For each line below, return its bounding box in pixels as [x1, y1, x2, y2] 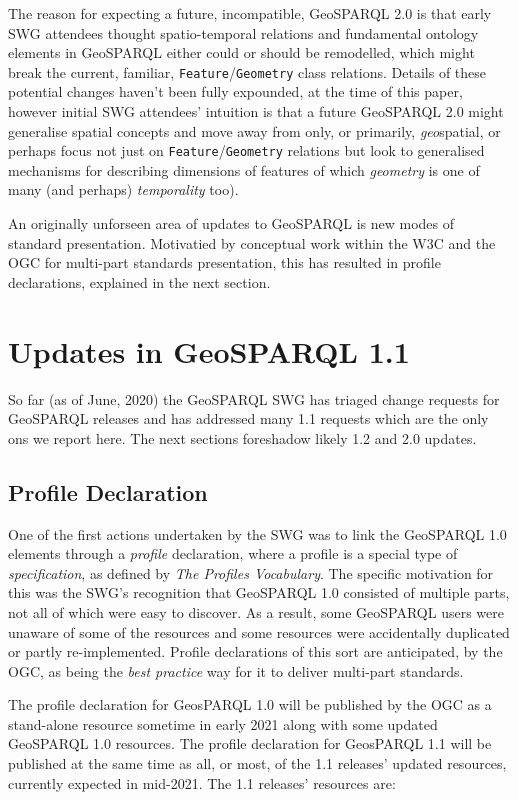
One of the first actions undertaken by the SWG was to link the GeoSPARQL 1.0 [8, 523, 507, 544]
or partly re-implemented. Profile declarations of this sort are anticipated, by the [8, 641, 503, 662]
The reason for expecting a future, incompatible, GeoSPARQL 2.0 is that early [8, 3, 492, 23]
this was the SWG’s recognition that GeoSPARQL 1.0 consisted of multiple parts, [8, 582, 510, 603]
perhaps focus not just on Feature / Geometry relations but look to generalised [8, 140, 485, 161]
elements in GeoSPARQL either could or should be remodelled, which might [8, 42, 475, 63]
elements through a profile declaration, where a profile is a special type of [8, 543, 458, 564]
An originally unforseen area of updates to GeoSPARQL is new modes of [8, 213, 455, 234]
